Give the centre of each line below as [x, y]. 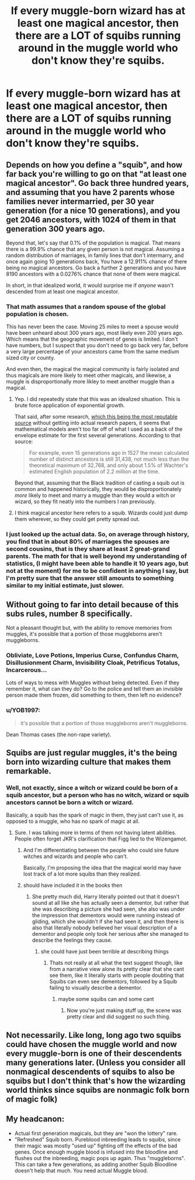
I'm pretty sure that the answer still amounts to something [90, 578]
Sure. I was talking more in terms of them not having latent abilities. [95, 833]
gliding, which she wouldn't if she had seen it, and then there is [108, 922]
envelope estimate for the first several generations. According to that [97, 435]
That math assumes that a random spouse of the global [86, 307]
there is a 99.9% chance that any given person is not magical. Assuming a [95, 249]
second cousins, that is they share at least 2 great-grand [88, 549]
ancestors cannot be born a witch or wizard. [70, 802]
